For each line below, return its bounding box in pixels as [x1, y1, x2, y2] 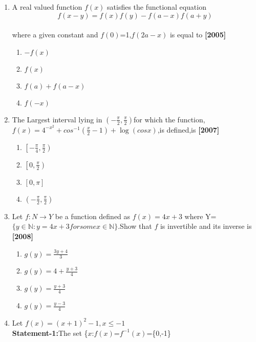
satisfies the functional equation [107, 2, 206, 12]
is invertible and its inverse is [160, 221, 252, 231]
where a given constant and [12, 29, 98, 40]
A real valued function [12, 2, 82, 12]
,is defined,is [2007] [157, 124, 220, 135]
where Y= [184, 210, 217, 221]
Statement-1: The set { [12, 327, 88, 338]
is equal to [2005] [169, 29, 226, 40]
